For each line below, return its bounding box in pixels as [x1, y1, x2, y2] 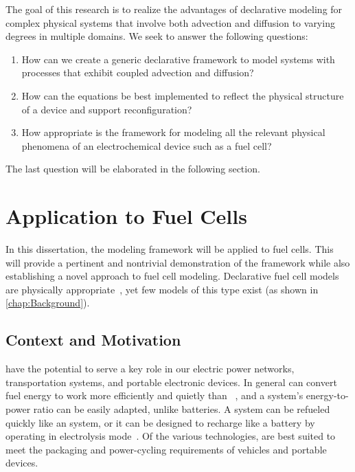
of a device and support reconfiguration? [21, 102, 192, 116]
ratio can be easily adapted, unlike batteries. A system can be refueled [33, 402, 330, 416]
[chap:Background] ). [5, 295, 90, 310]
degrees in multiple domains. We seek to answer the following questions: [5, 29, 308, 43]
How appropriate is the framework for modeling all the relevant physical [21, 125, 325, 139]
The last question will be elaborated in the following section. [5, 161, 260, 176]
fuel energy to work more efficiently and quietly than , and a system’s [5, 388, 304, 403]
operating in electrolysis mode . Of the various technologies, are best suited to [5, 429, 336, 443]
